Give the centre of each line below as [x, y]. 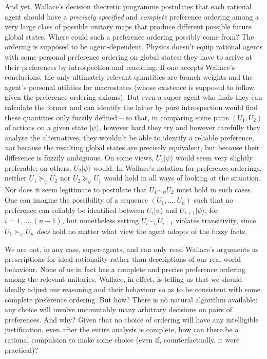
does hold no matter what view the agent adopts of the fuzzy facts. [142, 231]
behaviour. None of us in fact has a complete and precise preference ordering [125, 269]
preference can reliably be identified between [74, 210]
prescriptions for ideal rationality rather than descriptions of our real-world [123, 259]
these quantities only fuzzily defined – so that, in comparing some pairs [117, 117]
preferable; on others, [38, 167]
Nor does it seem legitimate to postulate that [76, 189]
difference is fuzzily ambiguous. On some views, [79, 157]
